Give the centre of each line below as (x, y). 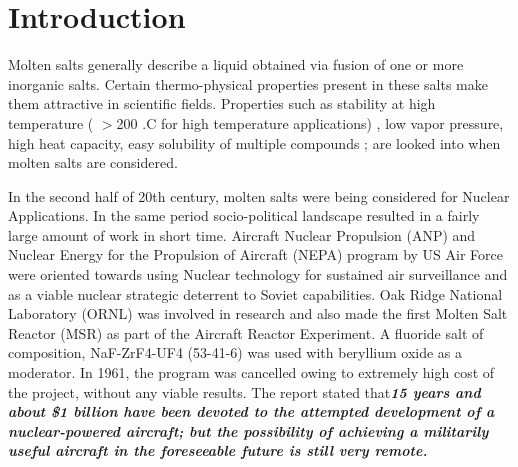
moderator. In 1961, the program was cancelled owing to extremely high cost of (251, 372)
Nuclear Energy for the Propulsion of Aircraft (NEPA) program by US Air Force (256, 254)
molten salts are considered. (93, 162)
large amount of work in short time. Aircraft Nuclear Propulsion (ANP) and (242, 234)
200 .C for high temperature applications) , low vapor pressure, (310, 122)
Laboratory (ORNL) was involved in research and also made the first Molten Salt (258, 313)
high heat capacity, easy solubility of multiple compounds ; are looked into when (254, 142)
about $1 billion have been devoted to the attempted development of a (251, 411)
